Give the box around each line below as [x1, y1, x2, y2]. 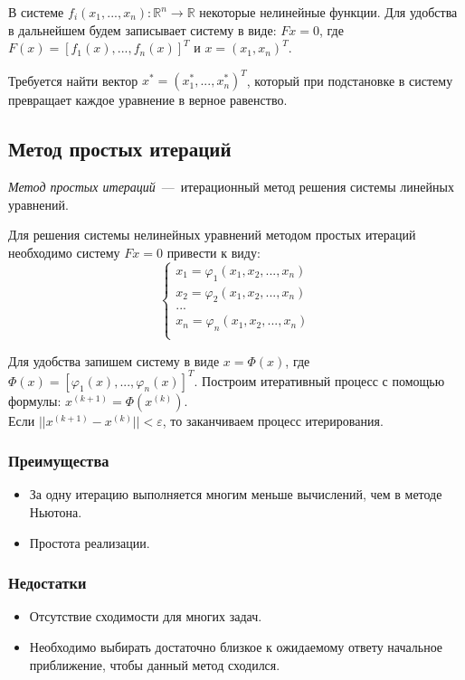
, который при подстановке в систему [246, 71, 453, 90]
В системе [8, 3, 64, 21]
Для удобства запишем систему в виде [8, 351, 220, 370]
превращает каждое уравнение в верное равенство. [8, 90, 288, 109]
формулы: [8, 391, 62, 410]
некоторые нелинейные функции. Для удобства [199, 3, 458, 21]
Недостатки [8, 571, 87, 594]
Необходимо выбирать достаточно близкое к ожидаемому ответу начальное [29, 637, 443, 656]
